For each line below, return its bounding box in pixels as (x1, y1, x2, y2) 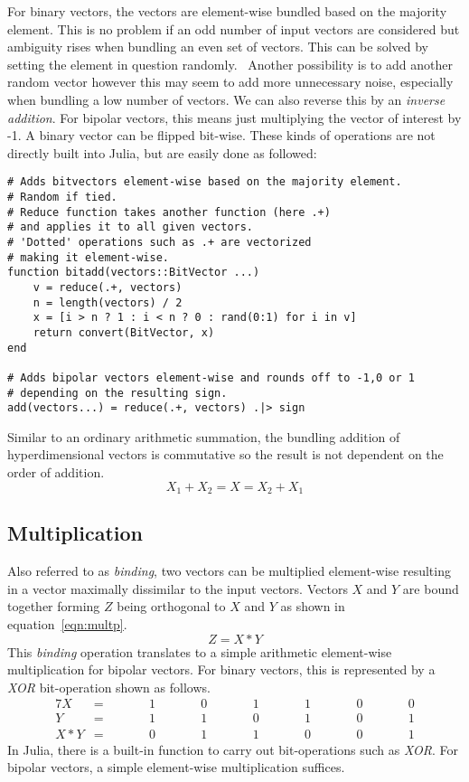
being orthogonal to (117, 597, 226, 616)
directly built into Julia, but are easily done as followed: (7, 143, 317, 162)
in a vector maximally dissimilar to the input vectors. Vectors (7, 579, 348, 598)
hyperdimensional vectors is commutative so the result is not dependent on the (7, 445, 444, 464)
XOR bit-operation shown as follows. (7, 677, 211, 696)
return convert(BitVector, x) (33, 325, 215, 339)
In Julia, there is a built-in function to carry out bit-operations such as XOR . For (7, 740, 458, 758)
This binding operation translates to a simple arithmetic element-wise (7, 642, 392, 661)
